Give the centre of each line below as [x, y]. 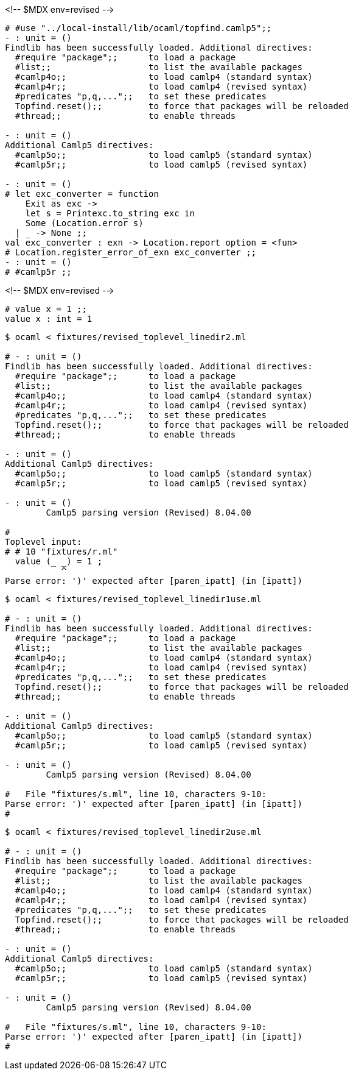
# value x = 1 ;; [46, 309]
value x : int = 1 [49, 319]
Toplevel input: [44, 542]
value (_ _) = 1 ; [59, 561]
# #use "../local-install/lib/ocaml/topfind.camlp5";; [138, 28]
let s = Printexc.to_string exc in [110, 213]
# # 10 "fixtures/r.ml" [61, 552]
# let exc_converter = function [82, 194]
